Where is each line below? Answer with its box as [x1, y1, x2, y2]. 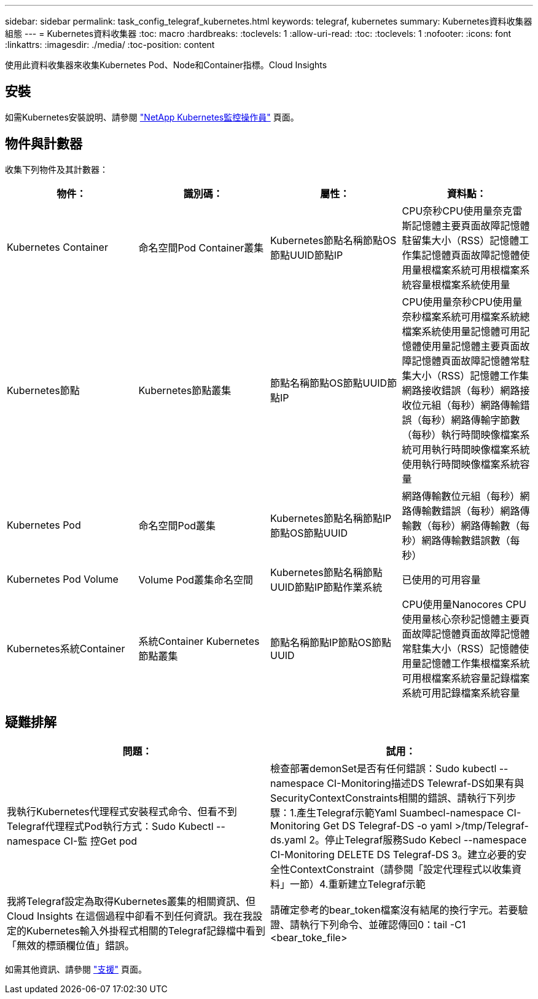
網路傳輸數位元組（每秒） [402, 489, 520, 502]
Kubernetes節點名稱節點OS [270, 234, 397, 247]
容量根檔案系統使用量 [411, 278, 510, 291]
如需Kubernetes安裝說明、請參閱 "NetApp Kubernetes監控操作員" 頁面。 [5, 111, 299, 122]
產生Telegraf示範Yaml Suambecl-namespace [297, 806, 504, 819]
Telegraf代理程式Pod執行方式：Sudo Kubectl [7, 819, 214, 832]
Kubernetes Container [7, 240, 108, 253]
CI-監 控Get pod [63, 834, 138, 847]
